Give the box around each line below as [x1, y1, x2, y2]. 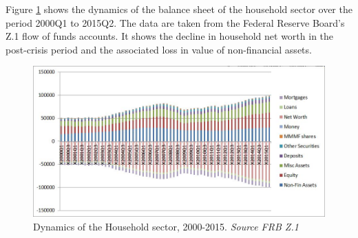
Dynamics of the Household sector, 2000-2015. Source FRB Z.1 [33, 219, 299, 233]
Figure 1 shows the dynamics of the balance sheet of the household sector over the [6, 2, 352, 16]
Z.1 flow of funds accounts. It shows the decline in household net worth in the [6, 29, 334, 43]
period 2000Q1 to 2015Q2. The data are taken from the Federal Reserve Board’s [6, 15, 345, 29]
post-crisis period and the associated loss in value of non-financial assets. [6, 42, 312, 56]
